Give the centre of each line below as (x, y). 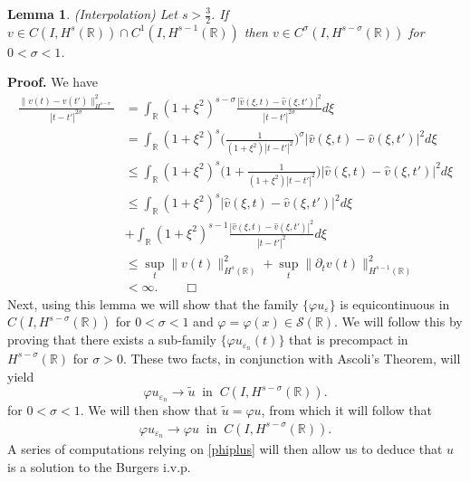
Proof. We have (53, 82)
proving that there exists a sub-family (112, 340)
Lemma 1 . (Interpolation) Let (92, 14)
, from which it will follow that (346, 410)
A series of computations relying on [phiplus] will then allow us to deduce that (225, 449)
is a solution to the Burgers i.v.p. (99, 467)
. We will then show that (149, 410)
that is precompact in (349, 340)
